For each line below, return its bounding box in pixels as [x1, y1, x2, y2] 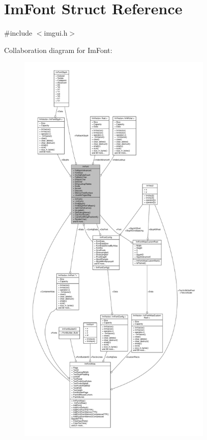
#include [4, 28, 33, 38]
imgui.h [44, 28, 68, 38]
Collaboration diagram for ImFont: [4, 44, 112, 55]
